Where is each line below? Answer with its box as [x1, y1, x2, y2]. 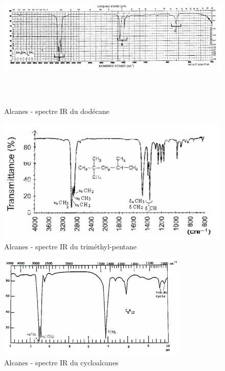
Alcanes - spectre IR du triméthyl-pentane [4, 241, 137, 252]
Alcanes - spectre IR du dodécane [4, 106, 109, 117]
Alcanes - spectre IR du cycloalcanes [4, 357, 119, 368]
